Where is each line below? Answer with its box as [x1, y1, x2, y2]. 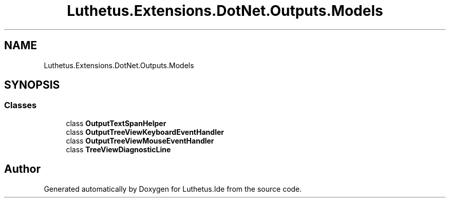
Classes [4, 100, 37, 111]
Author [4, 163, 41, 176]
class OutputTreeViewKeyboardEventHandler [66, 127, 224, 136]
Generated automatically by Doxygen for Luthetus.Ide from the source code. [44, 184, 302, 193]
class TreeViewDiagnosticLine [66, 145, 171, 154]
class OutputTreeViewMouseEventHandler [66, 136, 214, 145]
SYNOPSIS [4, 78, 60, 92]
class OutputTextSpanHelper [66, 118, 166, 128]
